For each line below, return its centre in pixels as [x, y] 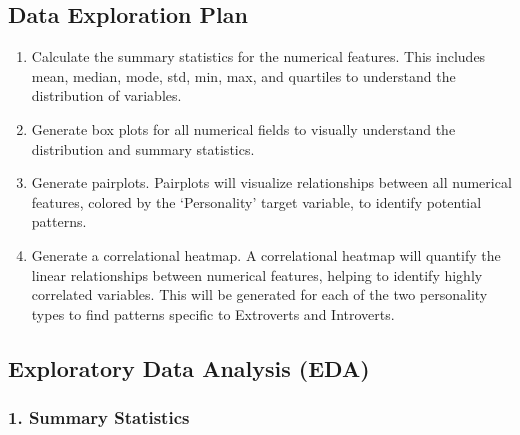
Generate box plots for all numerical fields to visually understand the [243, 128]
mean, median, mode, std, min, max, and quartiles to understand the [243, 75]
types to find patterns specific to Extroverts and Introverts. [213, 313]
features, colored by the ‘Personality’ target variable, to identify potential [256, 201]
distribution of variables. [106, 95]
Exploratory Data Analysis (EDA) [189, 367]
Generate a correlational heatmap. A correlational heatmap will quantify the [266, 254]
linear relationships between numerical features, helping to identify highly [257, 274]
